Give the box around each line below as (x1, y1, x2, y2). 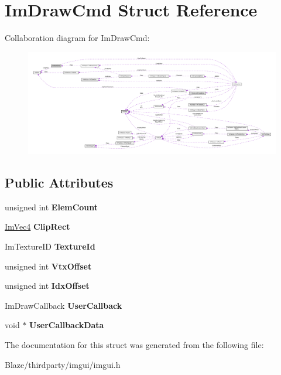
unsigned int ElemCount (5, 200, 98, 213)
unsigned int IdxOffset (5, 279, 90, 292)
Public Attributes (5, 173, 114, 192)
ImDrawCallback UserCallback (5, 299, 122, 311)
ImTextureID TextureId (5, 240, 95, 253)
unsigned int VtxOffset (5, 260, 92, 272)
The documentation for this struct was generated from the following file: (5, 338, 264, 350)
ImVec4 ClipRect (5, 220, 70, 233)
